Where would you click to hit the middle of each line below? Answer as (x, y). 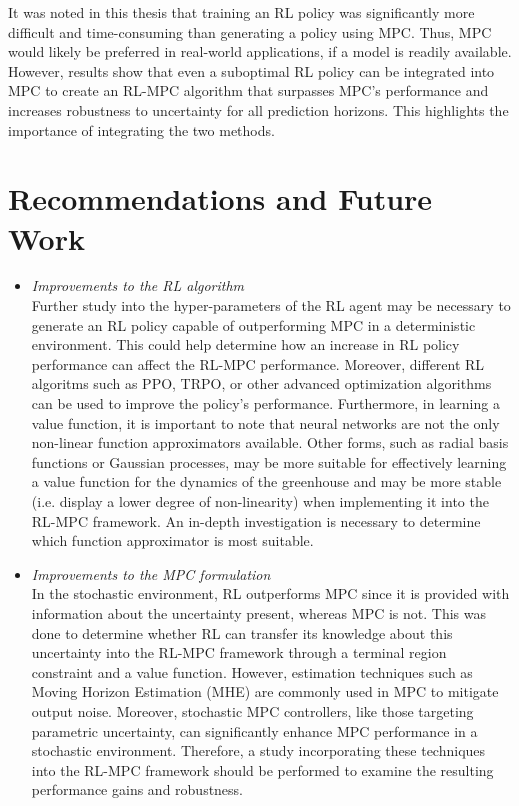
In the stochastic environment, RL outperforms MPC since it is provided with (270, 593)
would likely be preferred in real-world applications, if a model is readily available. (260, 51)
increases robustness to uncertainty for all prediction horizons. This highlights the (258, 109)
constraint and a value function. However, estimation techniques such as (252, 671)
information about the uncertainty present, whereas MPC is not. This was (258, 612)
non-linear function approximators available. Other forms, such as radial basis (270, 442)
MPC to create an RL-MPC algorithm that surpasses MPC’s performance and (248, 90)
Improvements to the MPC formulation (151, 573)
